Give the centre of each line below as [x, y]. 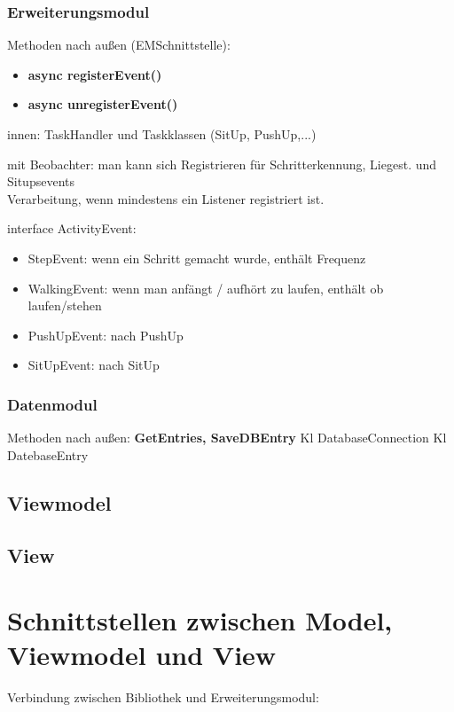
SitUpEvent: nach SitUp [94, 365]
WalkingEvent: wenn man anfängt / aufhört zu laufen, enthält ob [206, 288]
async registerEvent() [95, 74]
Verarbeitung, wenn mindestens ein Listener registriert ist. [166, 198]
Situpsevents [41, 181]
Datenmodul [52, 404]
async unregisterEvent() [103, 104]
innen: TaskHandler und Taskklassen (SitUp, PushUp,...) [162, 134]
